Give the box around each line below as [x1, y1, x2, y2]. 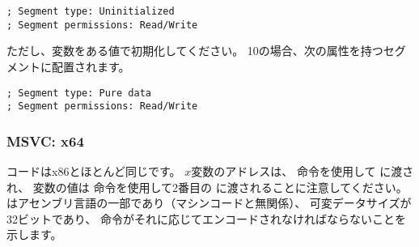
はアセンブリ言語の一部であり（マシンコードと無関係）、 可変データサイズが [6, 194, 412, 211]
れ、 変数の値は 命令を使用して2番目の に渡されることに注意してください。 [6, 178, 408, 195]
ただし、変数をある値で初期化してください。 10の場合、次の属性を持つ [6, 42, 383, 59]
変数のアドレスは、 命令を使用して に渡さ [191, 163, 414, 180]
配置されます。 [51, 57, 130, 75]
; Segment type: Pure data [6, 87, 151, 99]
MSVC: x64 [6, 130, 84, 151]
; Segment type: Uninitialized [6, 6, 175, 17]
